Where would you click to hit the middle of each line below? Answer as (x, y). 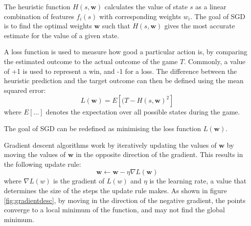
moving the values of (35, 154)
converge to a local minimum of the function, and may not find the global (114, 210)
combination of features (39, 16)
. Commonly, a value (215, 61)
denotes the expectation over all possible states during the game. (143, 112)
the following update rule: (43, 164)
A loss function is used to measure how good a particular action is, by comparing (126, 52)
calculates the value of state (146, 6)
